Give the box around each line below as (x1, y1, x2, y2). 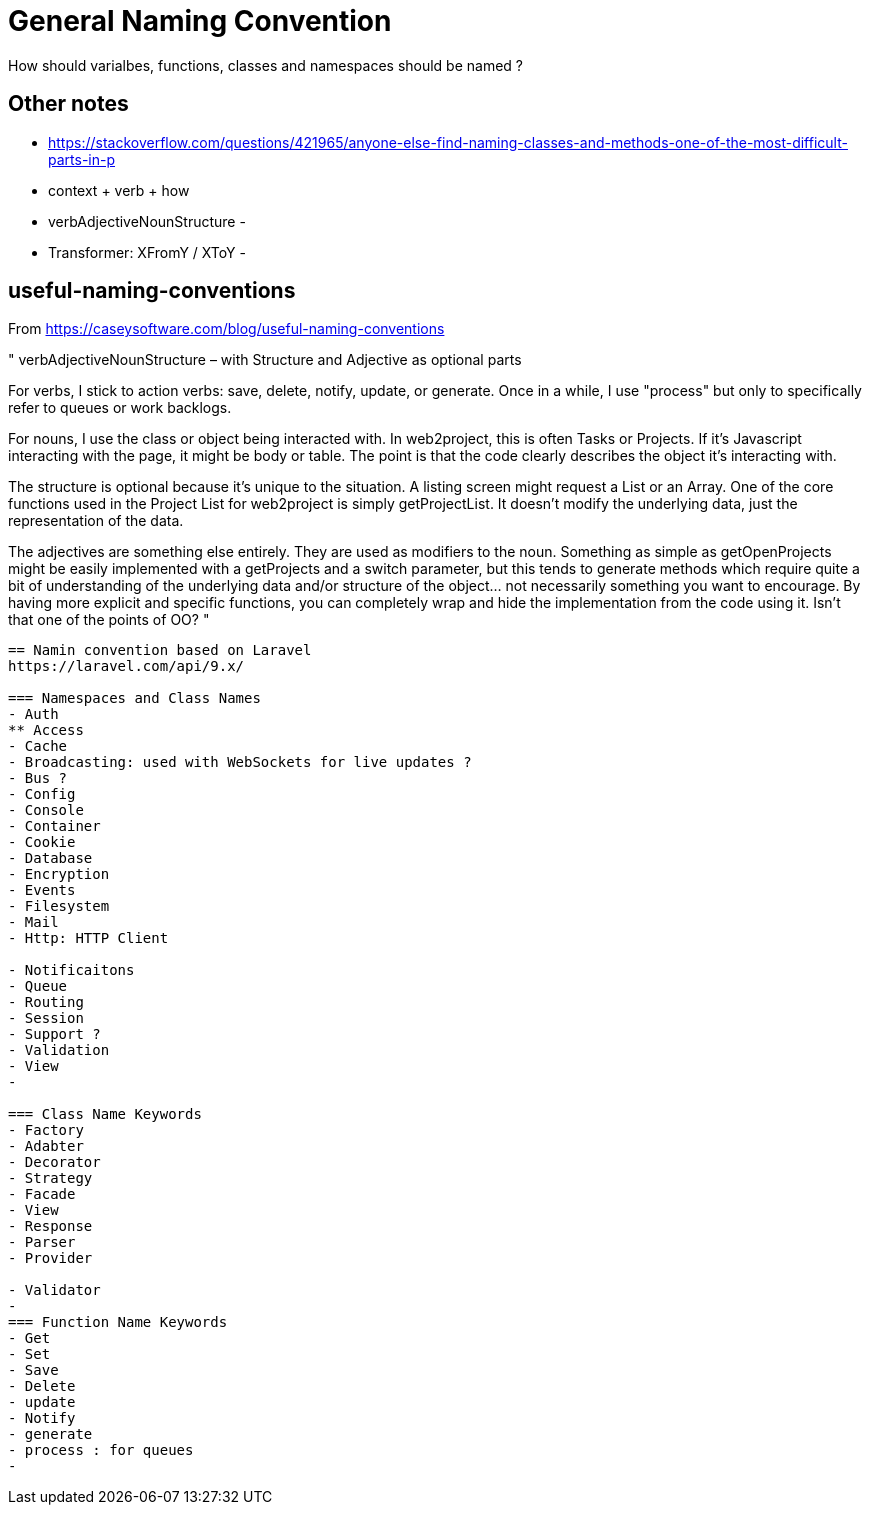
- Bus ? (8, 770, 68, 787)
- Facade (8, 1186, 76, 1203)
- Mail (8, 914, 59, 931)
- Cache (8, 738, 68, 755)
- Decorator (8, 1154, 101, 1171)
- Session (8, 1010, 84, 1027)
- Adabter (8, 1138, 84, 1155)
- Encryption (8, 866, 110, 883)
